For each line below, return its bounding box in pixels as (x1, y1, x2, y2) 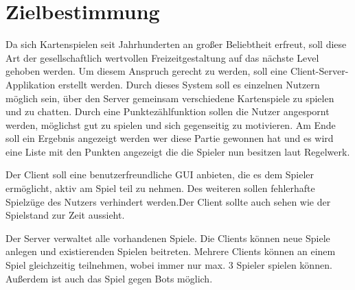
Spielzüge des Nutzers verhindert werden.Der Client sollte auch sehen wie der (5, 194, 331, 208)
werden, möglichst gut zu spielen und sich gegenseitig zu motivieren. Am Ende (5, 117, 336, 132)
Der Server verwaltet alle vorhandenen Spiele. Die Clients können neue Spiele (5, 230, 330, 245)
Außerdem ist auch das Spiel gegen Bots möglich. (5, 271, 213, 285)
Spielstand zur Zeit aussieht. (5, 208, 125, 222)
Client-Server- (290, 64, 349, 78)
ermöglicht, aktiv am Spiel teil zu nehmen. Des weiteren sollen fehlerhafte (5, 181, 315, 195)
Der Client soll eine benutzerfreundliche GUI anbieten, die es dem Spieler (5, 167, 314, 182)
